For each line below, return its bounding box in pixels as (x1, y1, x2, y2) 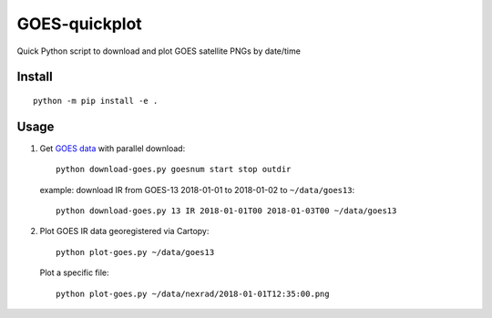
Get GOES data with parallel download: (39, 142, 186, 154)
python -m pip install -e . (33, 96, 159, 106)
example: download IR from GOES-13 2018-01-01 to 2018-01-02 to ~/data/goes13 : (39, 184, 355, 195)
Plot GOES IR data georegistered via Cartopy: (39, 226, 210, 237)
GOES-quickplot (16, 14, 143, 34)
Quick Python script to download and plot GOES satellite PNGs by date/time (16, 46, 301, 56)
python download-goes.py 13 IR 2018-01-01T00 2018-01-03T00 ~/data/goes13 (56, 206, 397, 216)
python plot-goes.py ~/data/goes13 (56, 247, 215, 257)
